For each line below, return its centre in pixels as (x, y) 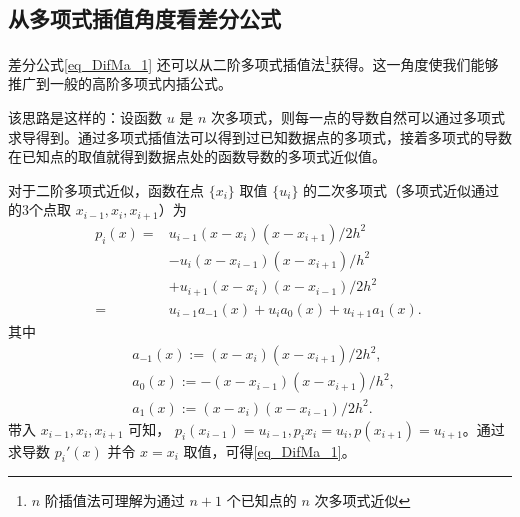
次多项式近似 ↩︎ (362, 500)
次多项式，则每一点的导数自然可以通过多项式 (358, 117)
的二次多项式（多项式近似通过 (401, 189)
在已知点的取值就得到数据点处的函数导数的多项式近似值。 (197, 156)
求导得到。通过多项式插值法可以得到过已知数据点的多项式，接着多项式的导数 (260, 136)
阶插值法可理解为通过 (114, 500)
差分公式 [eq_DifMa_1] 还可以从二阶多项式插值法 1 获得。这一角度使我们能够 (253, 62)
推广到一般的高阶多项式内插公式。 (120, 83)
